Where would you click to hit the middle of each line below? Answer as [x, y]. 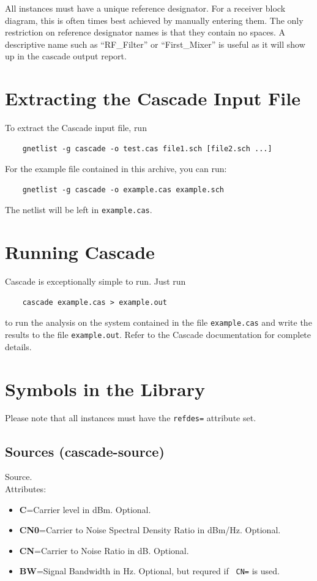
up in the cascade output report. [66, 56]
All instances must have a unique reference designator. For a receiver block [145, 8]
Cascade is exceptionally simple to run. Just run [95, 281]
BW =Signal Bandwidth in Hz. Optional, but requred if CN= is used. [149, 571]
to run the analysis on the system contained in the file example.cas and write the [158, 322]
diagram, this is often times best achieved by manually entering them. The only [154, 20]
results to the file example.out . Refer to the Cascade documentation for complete [158, 335]
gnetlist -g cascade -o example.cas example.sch [123, 189]
